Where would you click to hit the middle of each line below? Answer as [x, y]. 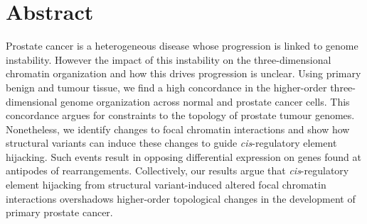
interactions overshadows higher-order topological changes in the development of [181, 198]
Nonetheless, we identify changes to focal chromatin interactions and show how [178, 129]
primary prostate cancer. [59, 212]
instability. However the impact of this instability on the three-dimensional [169, 59]
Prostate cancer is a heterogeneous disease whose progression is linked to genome [182, 46]
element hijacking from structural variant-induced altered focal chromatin [166, 185]
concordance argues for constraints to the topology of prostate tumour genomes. [180, 115]
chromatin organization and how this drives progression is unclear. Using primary [183, 73]
